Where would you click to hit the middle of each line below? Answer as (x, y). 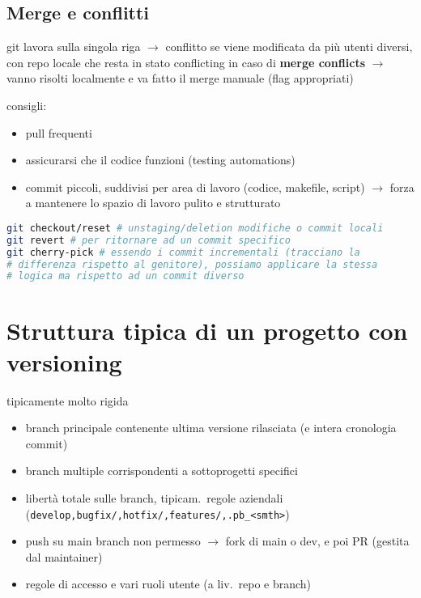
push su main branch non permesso (113, 541)
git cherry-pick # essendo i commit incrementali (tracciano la (183, 252)
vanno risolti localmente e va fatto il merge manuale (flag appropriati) (180, 78)
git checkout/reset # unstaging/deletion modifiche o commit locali (195, 228)
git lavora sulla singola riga (74, 47)
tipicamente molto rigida (68, 400)
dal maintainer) (64, 556)
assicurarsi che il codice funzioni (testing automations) (160, 160)
